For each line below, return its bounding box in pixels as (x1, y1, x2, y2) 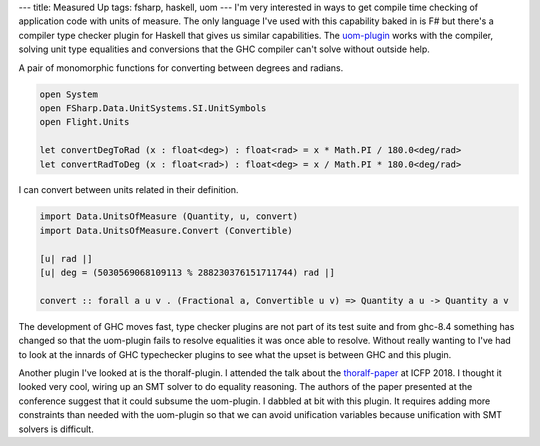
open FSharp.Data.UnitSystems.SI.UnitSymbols (39, 102, 267, 114)
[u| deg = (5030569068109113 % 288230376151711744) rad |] (39, 267, 335, 279)
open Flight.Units (39, 116, 130, 128)
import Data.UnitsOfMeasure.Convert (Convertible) (39, 225, 294, 236)
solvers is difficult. (18, 423, 94, 435)
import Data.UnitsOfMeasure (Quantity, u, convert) (39, 211, 299, 222)
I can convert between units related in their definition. (18, 184, 239, 196)
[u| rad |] (39, 253, 93, 264)
